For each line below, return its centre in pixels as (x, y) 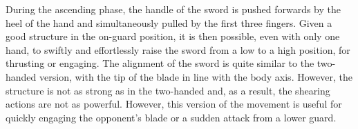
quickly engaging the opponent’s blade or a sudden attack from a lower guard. (171, 117)
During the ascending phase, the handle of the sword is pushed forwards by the (173, 9)
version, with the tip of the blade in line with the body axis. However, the (196, 76)
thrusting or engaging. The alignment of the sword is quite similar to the (160, 63)
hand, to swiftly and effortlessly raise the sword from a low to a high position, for (178, 49)
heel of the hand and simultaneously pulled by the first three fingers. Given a (169, 22)
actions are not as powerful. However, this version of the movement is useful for (174, 104)
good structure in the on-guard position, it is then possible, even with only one (173, 36)
